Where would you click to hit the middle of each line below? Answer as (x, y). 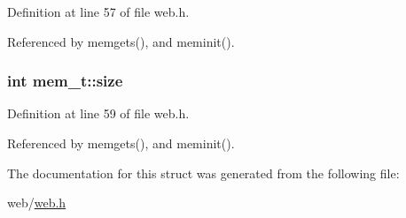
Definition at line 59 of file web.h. (98, 113)
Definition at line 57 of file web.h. (98, 11)
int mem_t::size (65, 81)
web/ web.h (37, 203)
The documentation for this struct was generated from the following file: (203, 173)
